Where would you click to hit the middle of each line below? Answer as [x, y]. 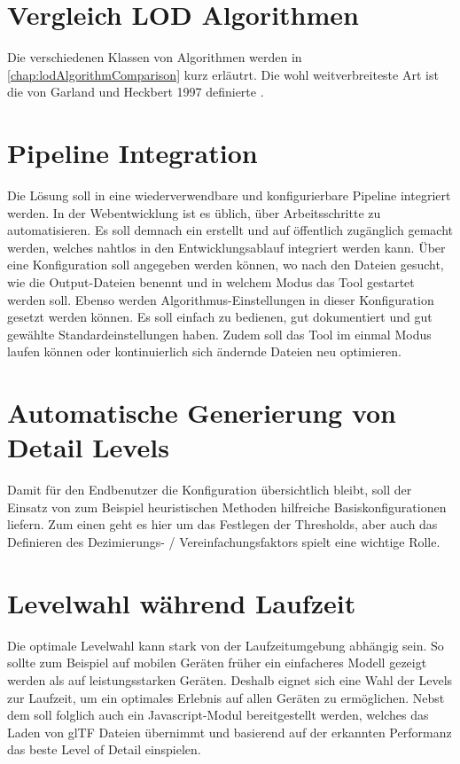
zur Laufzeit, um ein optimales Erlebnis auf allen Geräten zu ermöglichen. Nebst [226, 697]
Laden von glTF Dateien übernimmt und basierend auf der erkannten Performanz [230, 732]
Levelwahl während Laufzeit [182, 602]
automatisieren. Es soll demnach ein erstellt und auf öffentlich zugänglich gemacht [230, 230]
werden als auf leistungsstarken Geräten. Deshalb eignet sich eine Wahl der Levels [230, 679]
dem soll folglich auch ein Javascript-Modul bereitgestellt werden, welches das [218, 715]
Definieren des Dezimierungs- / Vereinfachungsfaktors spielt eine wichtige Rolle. [224, 542]
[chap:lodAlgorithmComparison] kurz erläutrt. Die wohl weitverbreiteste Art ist [223, 74]
